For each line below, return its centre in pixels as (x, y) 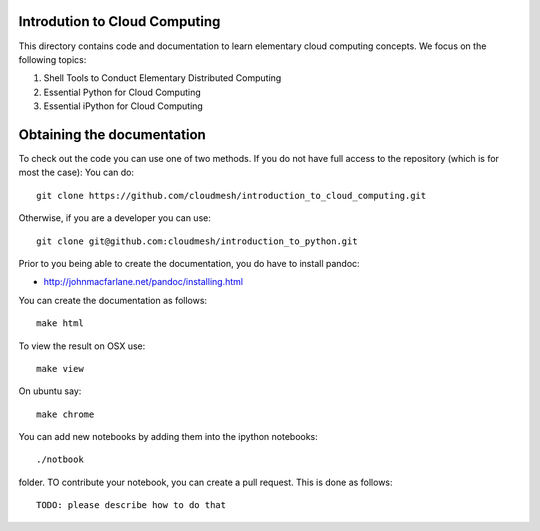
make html (60, 323)
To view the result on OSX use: (82, 346)
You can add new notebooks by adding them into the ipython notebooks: (168, 437)
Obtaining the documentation (112, 134)
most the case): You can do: (76, 172)
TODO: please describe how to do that (131, 505)
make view (60, 368)
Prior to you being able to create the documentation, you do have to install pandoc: (189, 263)
